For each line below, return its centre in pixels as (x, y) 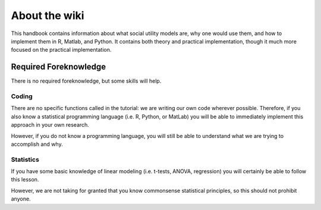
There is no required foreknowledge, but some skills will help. (86, 81)
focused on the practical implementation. (61, 50)
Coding (22, 96)
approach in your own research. (50, 125)
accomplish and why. (37, 144)
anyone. (21, 199)
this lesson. (25, 180)
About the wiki (48, 15)
